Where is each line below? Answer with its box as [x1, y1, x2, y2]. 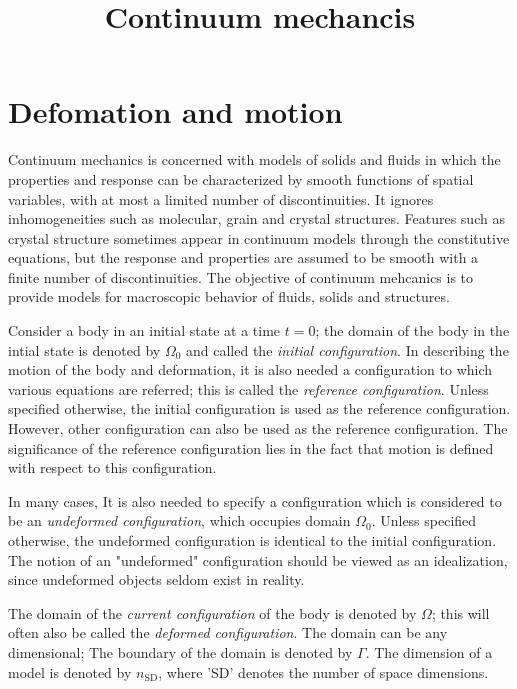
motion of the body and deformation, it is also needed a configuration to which [8, 359, 493, 380]
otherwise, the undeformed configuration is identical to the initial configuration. [8, 530, 497, 550]
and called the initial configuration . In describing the [186, 339, 509, 360]
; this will [431, 602, 490, 623]
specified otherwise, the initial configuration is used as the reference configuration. [8, 398, 511, 419]
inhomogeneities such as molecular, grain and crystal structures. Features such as [8, 208, 505, 229]
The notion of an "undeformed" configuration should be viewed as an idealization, [8, 549, 508, 570]
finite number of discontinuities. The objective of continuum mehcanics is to [8, 266, 474, 287]
